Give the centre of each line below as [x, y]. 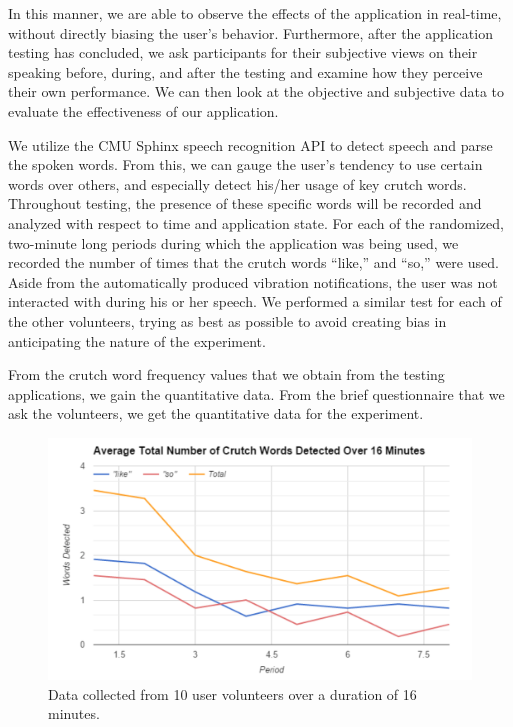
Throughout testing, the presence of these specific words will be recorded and [245, 203]
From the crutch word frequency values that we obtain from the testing [226, 374]
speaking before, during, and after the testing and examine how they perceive [245, 71]
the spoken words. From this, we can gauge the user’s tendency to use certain [245, 164]
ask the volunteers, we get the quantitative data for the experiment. [216, 413]
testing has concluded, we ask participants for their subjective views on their [243, 52]
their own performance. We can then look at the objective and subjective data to [256, 91]
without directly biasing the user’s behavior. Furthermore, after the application [250, 32]
